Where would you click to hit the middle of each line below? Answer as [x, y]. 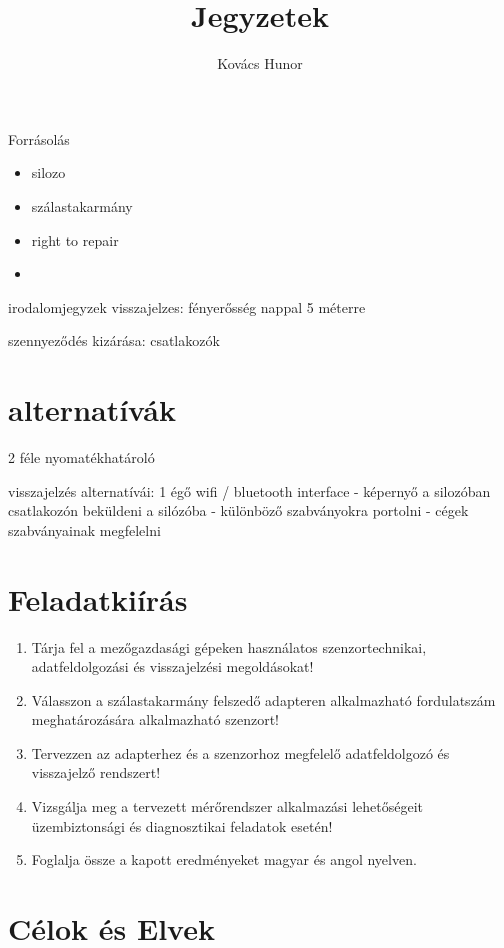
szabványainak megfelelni [84, 529]
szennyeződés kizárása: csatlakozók [114, 340]
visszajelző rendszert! [96, 772]
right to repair [75, 239]
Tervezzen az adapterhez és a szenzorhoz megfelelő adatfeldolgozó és [240, 752]
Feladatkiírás [98, 598]
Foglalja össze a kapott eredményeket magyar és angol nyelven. [224, 859]
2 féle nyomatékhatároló [81, 457]
